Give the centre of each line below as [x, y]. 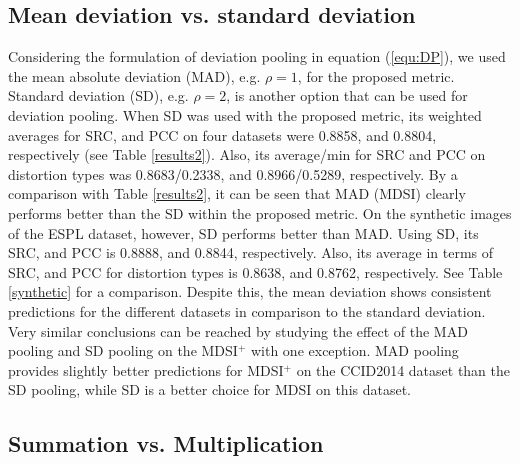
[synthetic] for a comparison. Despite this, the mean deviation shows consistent [250, 291]
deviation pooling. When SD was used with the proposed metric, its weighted [245, 114]
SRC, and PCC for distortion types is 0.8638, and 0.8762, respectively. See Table [255, 271]
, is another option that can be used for [347, 95]
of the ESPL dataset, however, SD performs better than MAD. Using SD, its [243, 232]
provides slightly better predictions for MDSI [146, 369]
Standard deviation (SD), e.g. [98, 95]
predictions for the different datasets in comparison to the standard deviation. [247, 310]
